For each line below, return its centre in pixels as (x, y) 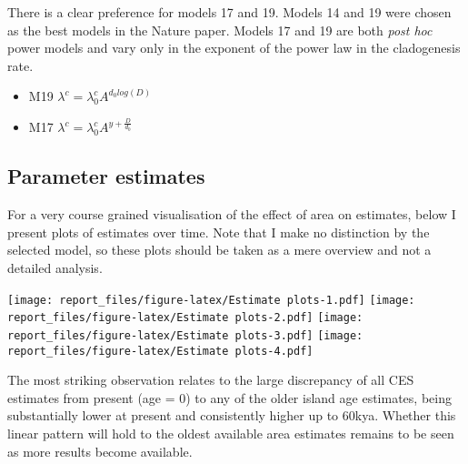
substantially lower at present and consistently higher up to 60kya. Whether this (232, 415)
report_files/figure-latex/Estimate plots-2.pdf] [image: (185, 318)
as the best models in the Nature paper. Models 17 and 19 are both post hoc (220, 30)
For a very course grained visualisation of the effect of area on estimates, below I (232, 214)
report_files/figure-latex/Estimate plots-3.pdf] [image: (185, 335)
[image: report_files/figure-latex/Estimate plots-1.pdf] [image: (211, 300)
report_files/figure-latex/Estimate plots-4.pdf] (160, 351)
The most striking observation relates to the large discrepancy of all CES (211, 380)
